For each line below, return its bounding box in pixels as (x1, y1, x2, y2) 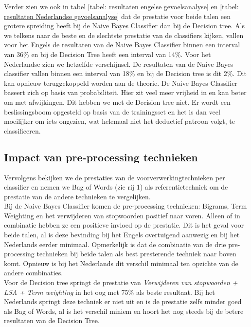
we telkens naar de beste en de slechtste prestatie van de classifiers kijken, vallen (4, 30, 244, 40)
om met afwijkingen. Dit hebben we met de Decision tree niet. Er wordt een (4, 96, 231, 107)
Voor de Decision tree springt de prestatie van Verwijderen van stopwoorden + (4, 277, 238, 288)
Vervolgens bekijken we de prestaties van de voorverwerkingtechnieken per (4, 172, 225, 182)
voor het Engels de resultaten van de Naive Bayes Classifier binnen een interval (4, 39, 240, 50)
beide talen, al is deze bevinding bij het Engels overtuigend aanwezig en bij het (4, 230, 240, 240)
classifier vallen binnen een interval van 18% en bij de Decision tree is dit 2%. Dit (4, 68, 247, 78)
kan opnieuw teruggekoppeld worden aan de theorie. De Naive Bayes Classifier (4, 77, 237, 88)
